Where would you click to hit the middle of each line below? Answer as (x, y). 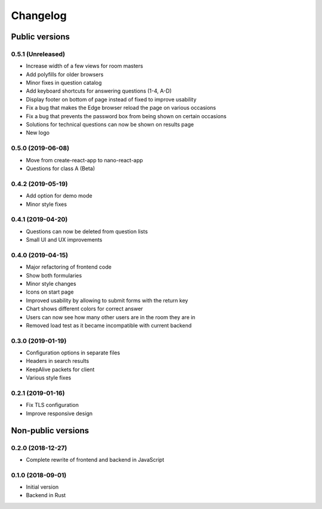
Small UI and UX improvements (64, 240)
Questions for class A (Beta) (61, 168)
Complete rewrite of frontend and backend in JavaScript (95, 459)
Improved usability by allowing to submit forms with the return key (107, 300)
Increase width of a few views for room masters (84, 66)
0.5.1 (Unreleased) (38, 54)
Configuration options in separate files (73, 353)
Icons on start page (50, 292)
